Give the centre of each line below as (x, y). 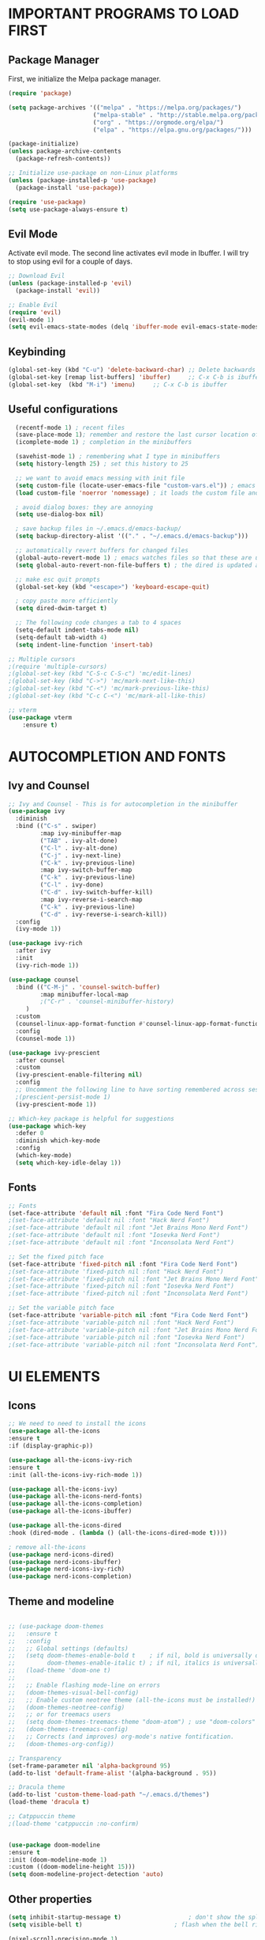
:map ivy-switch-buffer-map (86, 870)
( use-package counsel (44, 979)
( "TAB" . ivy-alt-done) (79, 841)
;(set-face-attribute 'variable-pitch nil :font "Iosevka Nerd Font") (127, 1337)
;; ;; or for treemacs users (60, 1714)
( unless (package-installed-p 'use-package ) (82, 180)
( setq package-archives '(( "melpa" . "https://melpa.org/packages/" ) (125, 108)
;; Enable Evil (33, 305)
